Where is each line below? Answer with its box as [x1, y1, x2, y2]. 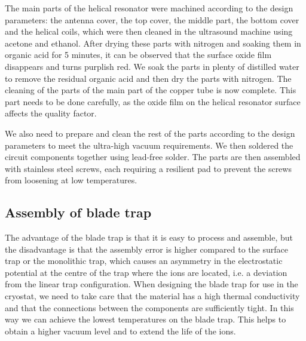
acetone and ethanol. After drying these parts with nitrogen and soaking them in [5, 36, 301, 49]
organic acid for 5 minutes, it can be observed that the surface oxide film [5, 48, 272, 61]
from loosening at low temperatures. [5, 174, 137, 186]
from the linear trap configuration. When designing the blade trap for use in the [5, 278, 298, 290]
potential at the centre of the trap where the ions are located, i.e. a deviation [5, 266, 287, 278]
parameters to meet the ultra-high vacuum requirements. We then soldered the [5, 139, 293, 151]
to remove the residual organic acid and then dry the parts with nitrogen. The [5, 72, 292, 84]
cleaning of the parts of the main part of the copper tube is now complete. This [5, 84, 296, 96]
